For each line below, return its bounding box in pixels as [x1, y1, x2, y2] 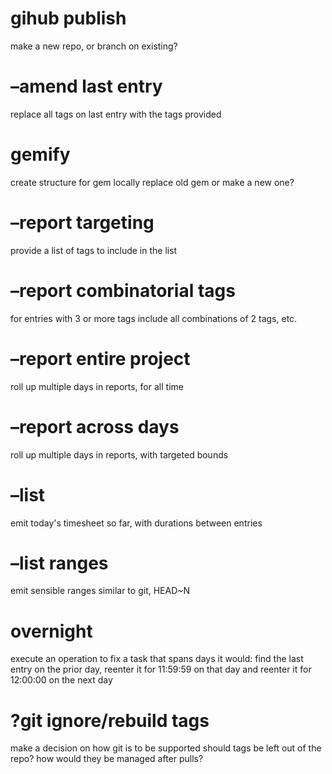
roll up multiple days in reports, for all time [10, 380, 184, 392]
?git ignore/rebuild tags [10, 709, 210, 732]
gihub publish [10, 7, 127, 30]
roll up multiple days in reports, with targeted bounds [10, 448, 229, 461]
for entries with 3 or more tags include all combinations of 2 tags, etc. [10, 312, 298, 324]
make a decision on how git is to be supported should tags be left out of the [10, 742, 322, 754]
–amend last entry [10, 75, 163, 98]
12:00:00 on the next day [10, 674, 113, 686]
